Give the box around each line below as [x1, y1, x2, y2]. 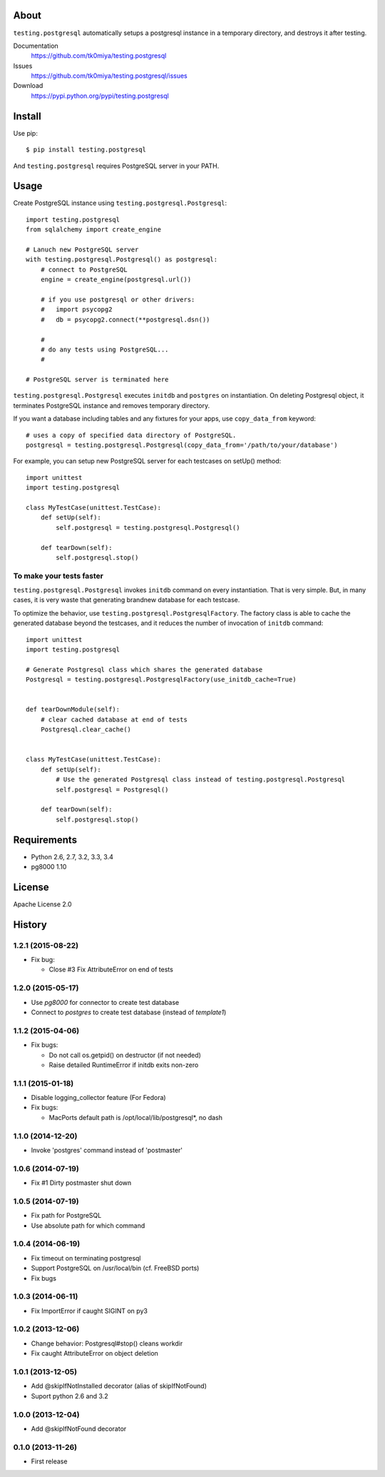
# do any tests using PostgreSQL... [40, 345, 169, 354]
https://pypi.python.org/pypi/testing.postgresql [31, 91, 169, 100]
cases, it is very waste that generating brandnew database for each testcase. [13, 596, 240, 604]
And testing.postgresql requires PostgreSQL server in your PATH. [13, 161, 220, 170]
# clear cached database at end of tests [40, 715, 188, 724]
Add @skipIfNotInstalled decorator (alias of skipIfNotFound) [31, 1382, 207, 1391]
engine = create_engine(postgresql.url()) [40, 276, 192, 284]
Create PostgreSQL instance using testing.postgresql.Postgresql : [13, 199, 227, 207]
